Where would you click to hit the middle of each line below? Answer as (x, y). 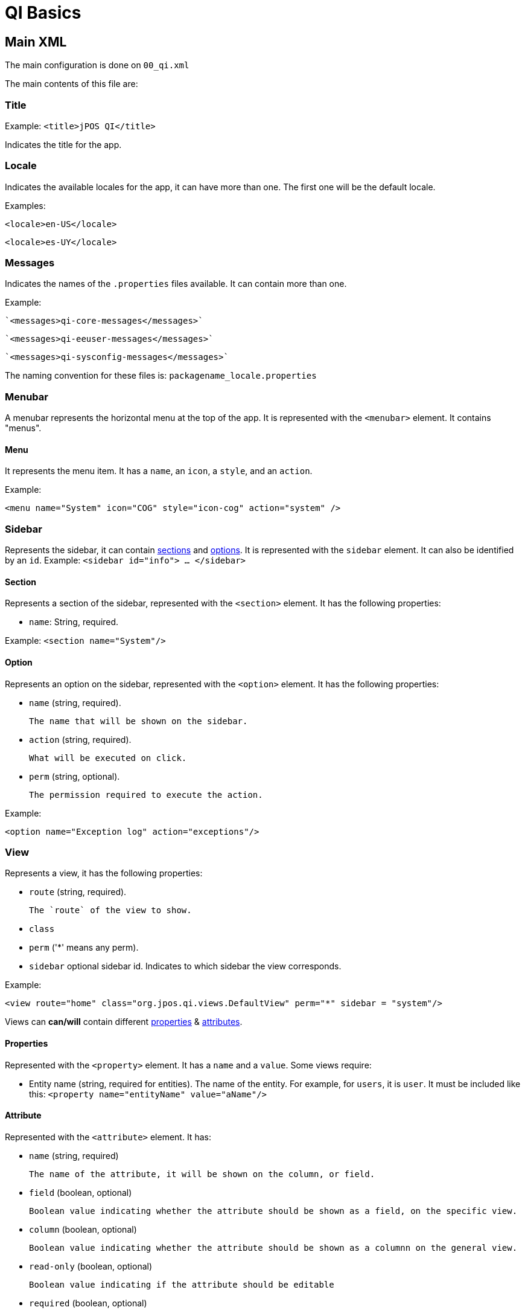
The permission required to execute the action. (146, 795)
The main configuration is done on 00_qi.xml (97, 65)
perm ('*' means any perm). (84, 948)
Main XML (36, 42)
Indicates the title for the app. (63, 144)
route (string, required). (78, 892)
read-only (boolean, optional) (91, 1266)
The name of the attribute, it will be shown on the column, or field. (202, 1174)
